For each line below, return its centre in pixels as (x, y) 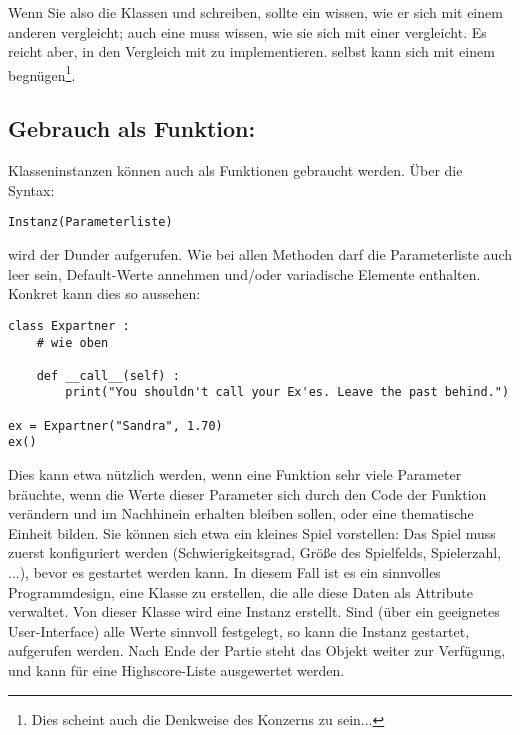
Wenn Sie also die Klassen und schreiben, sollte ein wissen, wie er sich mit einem (255, 12)
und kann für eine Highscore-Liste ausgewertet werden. (176, 670)
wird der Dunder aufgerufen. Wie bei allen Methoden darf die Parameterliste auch (260, 254)
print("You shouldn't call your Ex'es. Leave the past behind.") (287, 392)
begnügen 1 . (42, 73)
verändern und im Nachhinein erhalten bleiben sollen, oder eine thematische (241, 513)
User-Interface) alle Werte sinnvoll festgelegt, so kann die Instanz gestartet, (239, 630)
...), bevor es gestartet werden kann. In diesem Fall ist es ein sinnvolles (224, 572)
